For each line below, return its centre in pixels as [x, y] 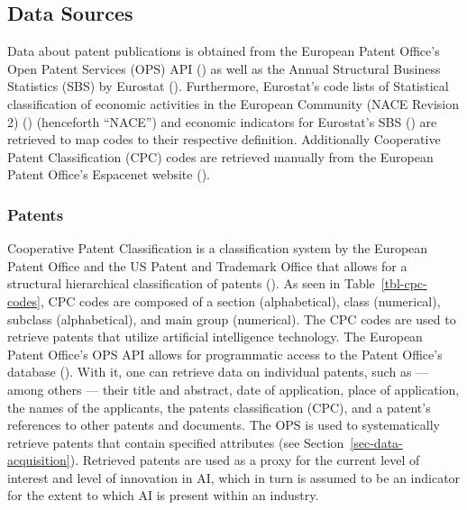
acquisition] [39, 460]
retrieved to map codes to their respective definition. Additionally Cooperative [224, 139]
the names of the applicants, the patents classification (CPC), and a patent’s [219, 407]
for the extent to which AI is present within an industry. [163, 495]
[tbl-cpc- [404, 283]
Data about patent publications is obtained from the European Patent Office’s [224, 51]
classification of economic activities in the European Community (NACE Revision [233, 103]
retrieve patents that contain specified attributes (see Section [176, 442]
